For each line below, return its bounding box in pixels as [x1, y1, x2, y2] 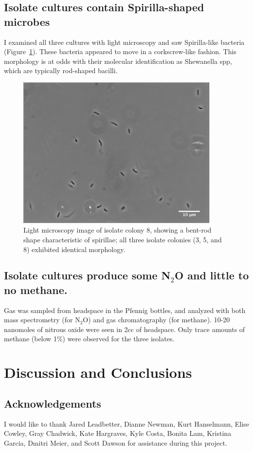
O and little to [175, 268, 249, 283]
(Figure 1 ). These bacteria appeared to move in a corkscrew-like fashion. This [4, 46, 236, 57]
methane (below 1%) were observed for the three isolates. [4, 333, 175, 344]
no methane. [4, 282, 68, 297]
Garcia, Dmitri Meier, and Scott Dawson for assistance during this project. [4, 437, 227, 448]
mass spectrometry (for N [4, 314, 80, 325]
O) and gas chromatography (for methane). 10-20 [83, 314, 230, 325]
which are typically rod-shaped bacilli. [4, 65, 118, 76]
